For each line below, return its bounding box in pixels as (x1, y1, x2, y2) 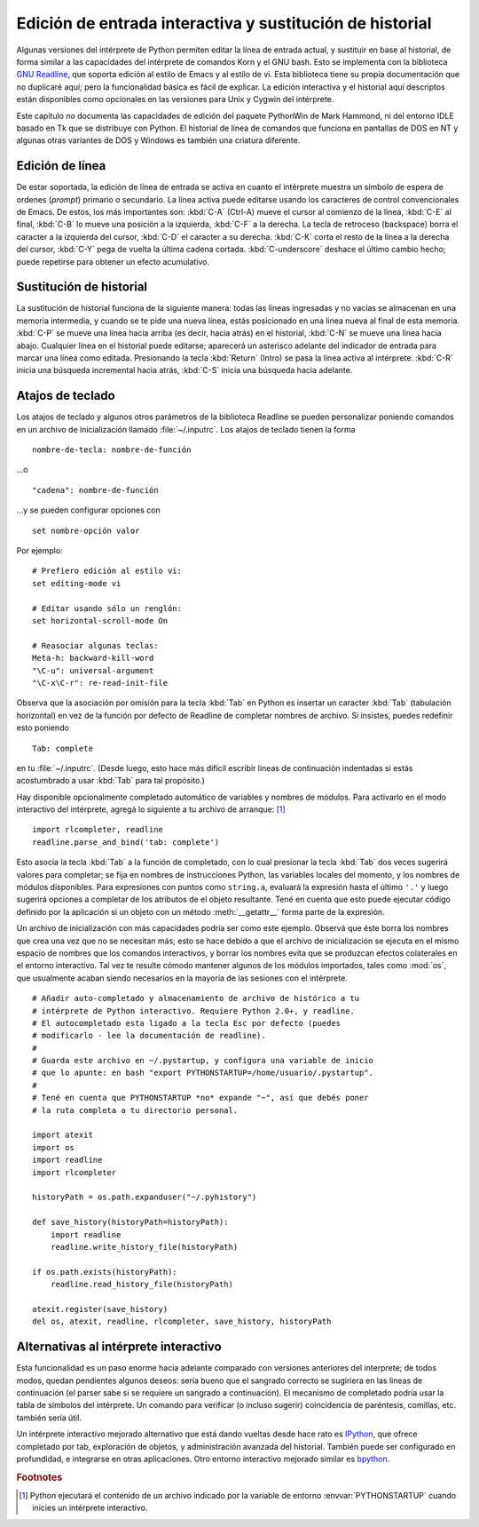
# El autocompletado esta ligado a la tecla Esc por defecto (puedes (32, 1018, 342, 1028)
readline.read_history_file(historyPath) (50, 1279, 234, 1290)
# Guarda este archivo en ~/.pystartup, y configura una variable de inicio (32, 1055, 374, 1066)
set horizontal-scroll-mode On (32, 616, 169, 625)
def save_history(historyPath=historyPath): (32, 1217, 230, 1228)
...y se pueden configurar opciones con (16, 505, 161, 515)
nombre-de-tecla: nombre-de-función (32, 445, 192, 455)
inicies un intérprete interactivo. (32, 1502, 148, 1514)
